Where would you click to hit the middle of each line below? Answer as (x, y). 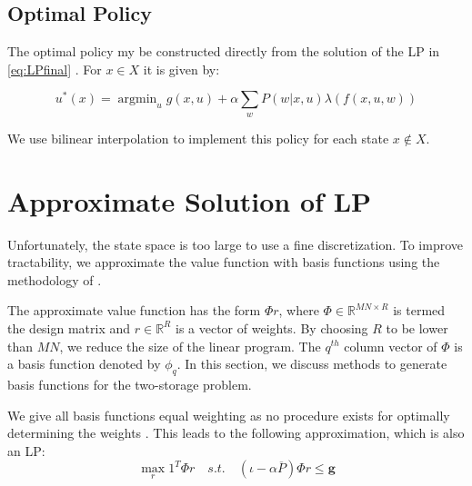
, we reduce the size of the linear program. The (190, 346)
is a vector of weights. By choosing (271, 327)
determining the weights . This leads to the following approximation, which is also (236, 433)
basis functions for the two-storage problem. (130, 384)
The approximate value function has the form (134, 310)
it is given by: (181, 69)
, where (299, 310)
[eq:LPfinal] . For (55, 69)
